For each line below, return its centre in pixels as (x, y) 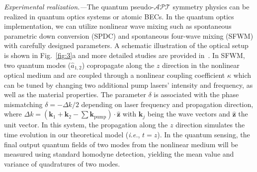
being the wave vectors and (189, 114)
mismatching (23, 104)
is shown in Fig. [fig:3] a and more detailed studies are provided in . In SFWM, (125, 55)
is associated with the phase (196, 94)
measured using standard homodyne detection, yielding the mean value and (119, 154)
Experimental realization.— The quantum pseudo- (79, 6)
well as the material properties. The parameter (75, 94)
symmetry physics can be (211, 6)
